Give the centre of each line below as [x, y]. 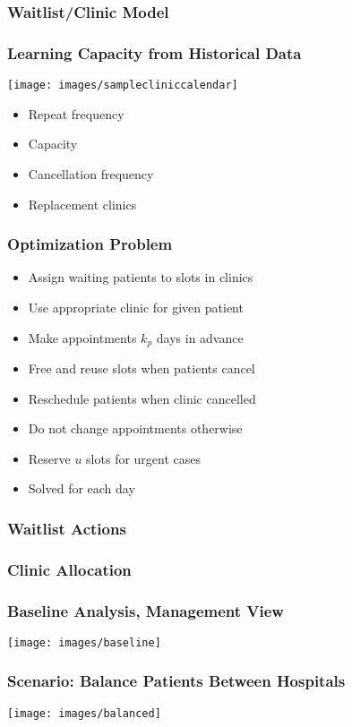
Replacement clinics [82, 204]
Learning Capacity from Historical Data [155, 52]
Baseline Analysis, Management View [146, 610]
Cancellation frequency [91, 173]
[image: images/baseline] [84, 642]
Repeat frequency [76, 113]
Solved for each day [82, 488]
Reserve [49, 458]
